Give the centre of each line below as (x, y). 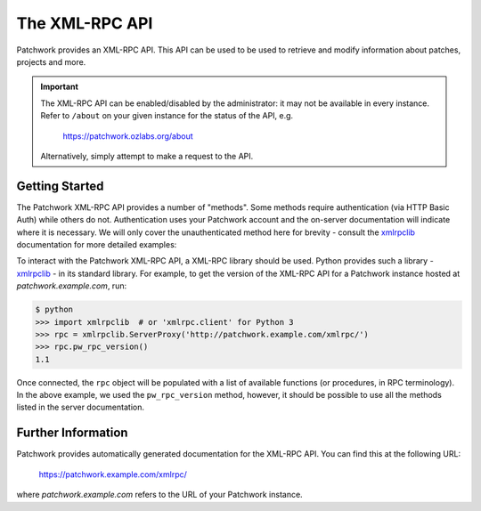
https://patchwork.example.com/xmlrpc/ (113, 474)
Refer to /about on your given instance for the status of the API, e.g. (167, 116)
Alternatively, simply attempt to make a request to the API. (147, 156)
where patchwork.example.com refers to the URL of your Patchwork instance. (159, 495)
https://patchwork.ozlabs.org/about (128, 136)
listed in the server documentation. (80, 407)
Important (60, 87)
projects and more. (51, 61)
